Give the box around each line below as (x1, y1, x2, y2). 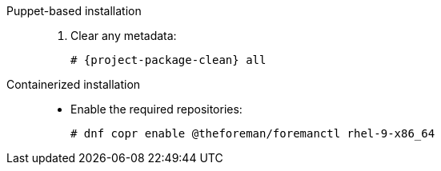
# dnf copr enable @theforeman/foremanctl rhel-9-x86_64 (70, 127, 435, 140)
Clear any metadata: (70, 29, 177, 42)
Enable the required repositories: (70, 102, 243, 116)
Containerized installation (6, 78, 141, 91)
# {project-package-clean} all (70, 54, 267, 66)
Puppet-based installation (6, 4, 142, 18)
